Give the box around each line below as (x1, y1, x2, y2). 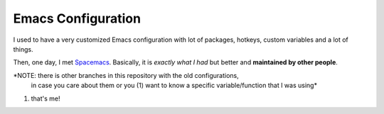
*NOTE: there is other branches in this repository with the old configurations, (13, 71, 239, 79)
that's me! (31, 94, 60, 103)
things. (13, 45, 33, 53)
